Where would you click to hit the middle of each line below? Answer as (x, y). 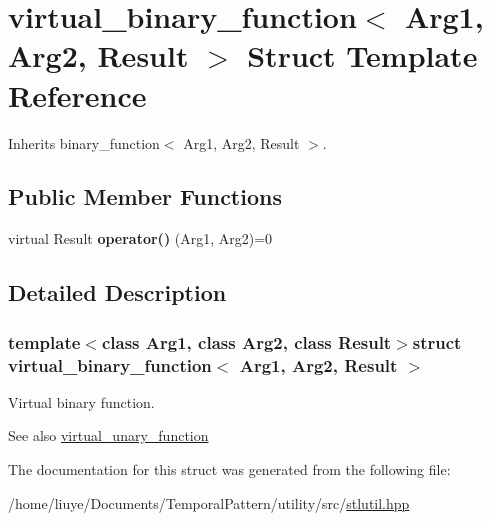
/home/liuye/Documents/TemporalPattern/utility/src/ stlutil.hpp (209, 502)
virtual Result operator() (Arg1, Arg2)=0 (140, 238)
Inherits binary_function (84, 142)
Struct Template (362, 55)
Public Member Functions (145, 196)
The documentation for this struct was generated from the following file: (229, 469)
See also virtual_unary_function (108, 435)
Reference (77, 94)
